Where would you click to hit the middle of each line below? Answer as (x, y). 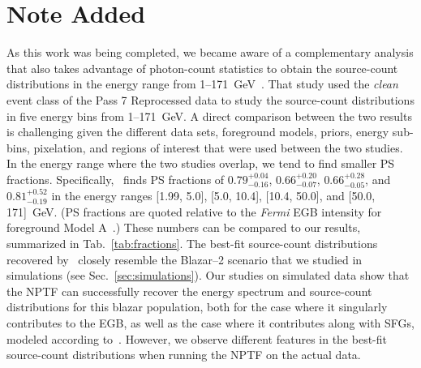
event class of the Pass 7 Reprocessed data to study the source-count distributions (210, 99)
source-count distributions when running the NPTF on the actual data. (184, 355)
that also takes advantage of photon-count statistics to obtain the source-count (202, 68)
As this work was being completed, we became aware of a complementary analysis (210, 52)
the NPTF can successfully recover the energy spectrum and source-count (189, 291)
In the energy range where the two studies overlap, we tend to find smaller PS (201, 163)
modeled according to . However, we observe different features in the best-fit (197, 338)
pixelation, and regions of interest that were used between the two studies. (218, 147)
